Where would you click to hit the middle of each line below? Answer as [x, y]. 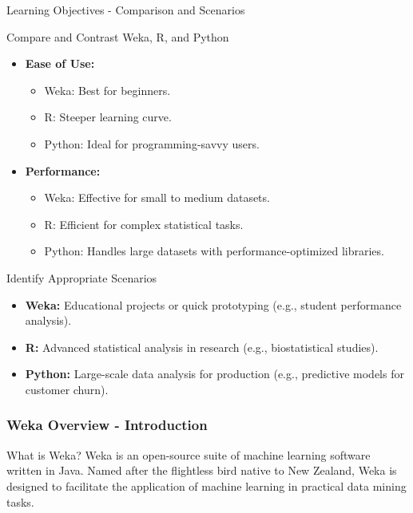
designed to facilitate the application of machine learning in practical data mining [206, 485]
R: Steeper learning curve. [108, 117]
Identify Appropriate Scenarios [82, 277]
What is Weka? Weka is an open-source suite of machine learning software [189, 454]
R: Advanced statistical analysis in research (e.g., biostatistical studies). [202, 347]
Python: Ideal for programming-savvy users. [152, 143]
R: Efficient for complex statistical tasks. [144, 224]
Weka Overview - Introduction [107, 425]
